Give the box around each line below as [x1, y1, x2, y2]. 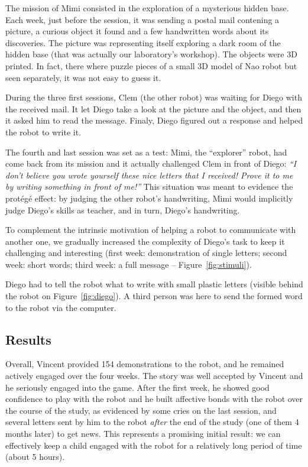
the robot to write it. [5, 125, 82, 138]
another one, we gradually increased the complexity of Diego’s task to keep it [5, 235, 285, 247]
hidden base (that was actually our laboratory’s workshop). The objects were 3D [5, 48, 297, 60]
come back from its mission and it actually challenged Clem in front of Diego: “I [5, 157, 297, 170]
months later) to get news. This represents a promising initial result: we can [5, 427, 281, 440]
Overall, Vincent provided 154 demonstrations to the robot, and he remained [5, 358, 284, 370]
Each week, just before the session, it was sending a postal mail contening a [5, 13, 280, 25]
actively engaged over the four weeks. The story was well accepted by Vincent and [5, 369, 303, 382]
